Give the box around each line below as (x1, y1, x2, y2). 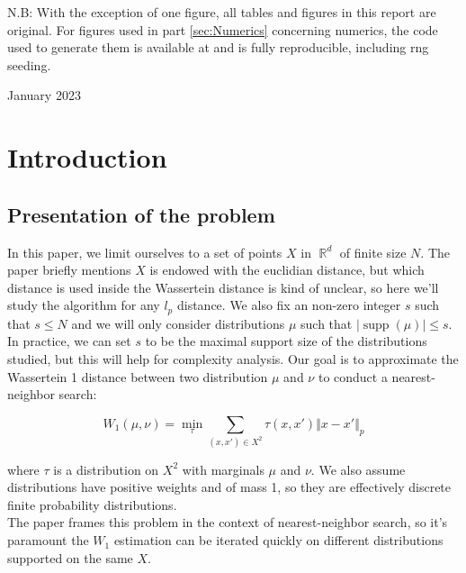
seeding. (7, 55, 51, 74)
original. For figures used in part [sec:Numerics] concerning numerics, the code (7, 20, 438, 39)
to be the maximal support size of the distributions (145, 332, 427, 350)
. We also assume (310, 459, 406, 478)
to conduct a (318, 367, 388, 386)
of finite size (339, 242, 407, 261)
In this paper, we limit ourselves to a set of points (7, 242, 282, 261)
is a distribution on (53, 459, 159, 478)
